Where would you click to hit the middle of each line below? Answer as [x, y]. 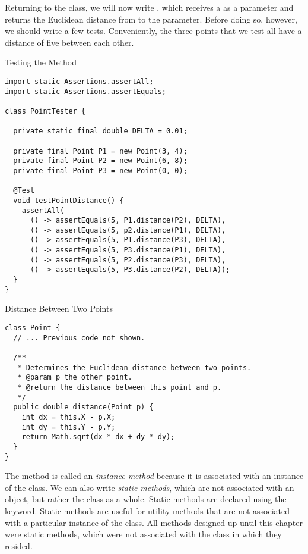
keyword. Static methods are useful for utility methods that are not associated [147, 510]
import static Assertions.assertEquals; [86, 91]
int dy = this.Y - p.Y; [69, 427]
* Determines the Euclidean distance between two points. [134, 367]
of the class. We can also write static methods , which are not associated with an [150, 487]
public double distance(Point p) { [83, 407]
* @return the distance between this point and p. [120, 387]
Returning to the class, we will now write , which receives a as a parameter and [149, 7]
